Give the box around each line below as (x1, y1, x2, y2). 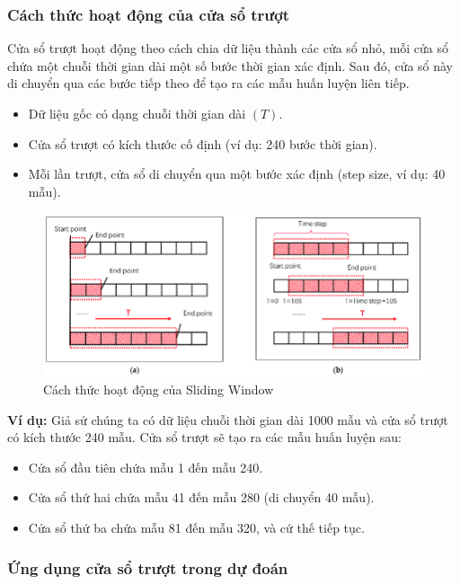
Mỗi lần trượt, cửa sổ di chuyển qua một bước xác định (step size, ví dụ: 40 (28, 164, 446, 183)
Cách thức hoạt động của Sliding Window (43, 380, 274, 399)
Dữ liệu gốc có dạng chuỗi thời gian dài (28, 104, 246, 122)
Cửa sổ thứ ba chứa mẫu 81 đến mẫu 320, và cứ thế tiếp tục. (28, 518, 365, 536)
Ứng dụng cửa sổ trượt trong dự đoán (7, 556, 288, 579)
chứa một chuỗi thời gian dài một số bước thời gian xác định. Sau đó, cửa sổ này (7, 56, 454, 75)
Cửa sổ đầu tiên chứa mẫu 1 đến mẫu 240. (28, 457, 263, 476)
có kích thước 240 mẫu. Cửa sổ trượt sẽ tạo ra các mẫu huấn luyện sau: (7, 428, 402, 447)
